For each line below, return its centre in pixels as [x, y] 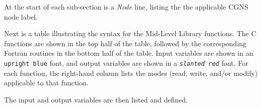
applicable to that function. [46, 83]
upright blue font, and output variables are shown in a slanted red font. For [126, 63]
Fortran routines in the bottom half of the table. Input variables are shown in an [129, 53]
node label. [21, 16]
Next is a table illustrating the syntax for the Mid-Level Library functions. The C [130, 33]
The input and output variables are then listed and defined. [96, 99]
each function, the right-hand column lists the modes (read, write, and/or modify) [131, 73]
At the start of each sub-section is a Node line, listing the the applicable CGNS [126, 7]
